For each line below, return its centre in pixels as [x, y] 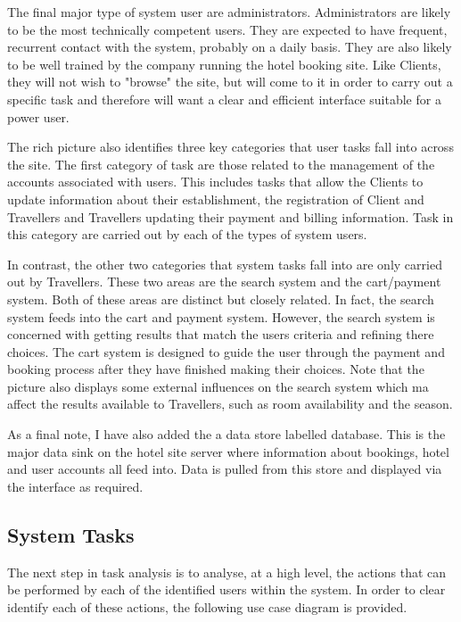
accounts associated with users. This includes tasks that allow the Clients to [215, 182]
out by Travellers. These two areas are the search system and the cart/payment [224, 282]
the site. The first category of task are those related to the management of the [221, 164]
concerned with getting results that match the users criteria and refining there [221, 334]
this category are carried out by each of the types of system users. [187, 234]
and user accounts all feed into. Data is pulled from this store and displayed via [225, 469]
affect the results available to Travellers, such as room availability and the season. [230, 404]
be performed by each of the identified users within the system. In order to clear [226, 589]
